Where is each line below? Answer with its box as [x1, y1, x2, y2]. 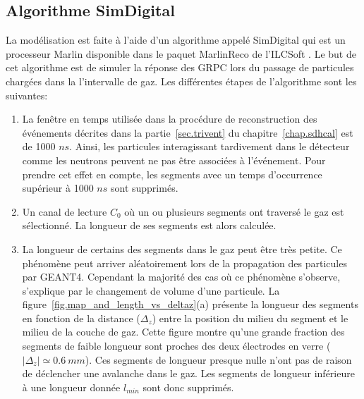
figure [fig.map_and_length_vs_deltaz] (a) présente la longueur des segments [22, 297, 358, 312]
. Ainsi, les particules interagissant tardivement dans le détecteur [69, 139, 350, 154]
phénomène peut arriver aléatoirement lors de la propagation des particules [22, 255, 347, 270]
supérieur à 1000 [22, 180, 94, 195]
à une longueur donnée [22, 379, 121, 394]
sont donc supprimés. [142, 379, 234, 394]
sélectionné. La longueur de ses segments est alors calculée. [22, 218, 277, 233]
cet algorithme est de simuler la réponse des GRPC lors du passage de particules [6, 60, 354, 75]
